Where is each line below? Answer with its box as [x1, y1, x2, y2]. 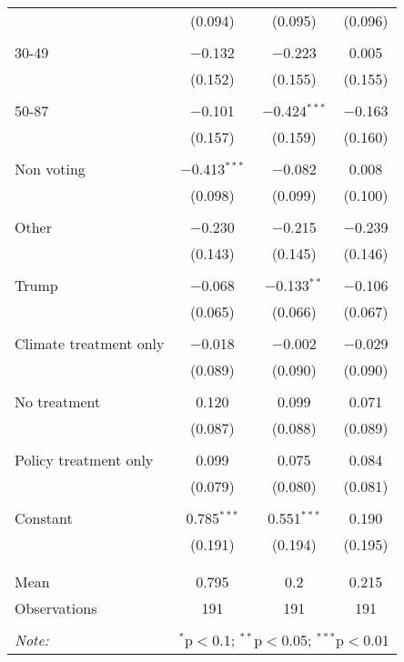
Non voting [15, 158, 86, 179]
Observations [15, 597, 97, 618]
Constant [15, 507, 73, 528]
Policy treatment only [15, 449, 154, 470]
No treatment [15, 391, 101, 412]
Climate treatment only [15, 333, 165, 354]
